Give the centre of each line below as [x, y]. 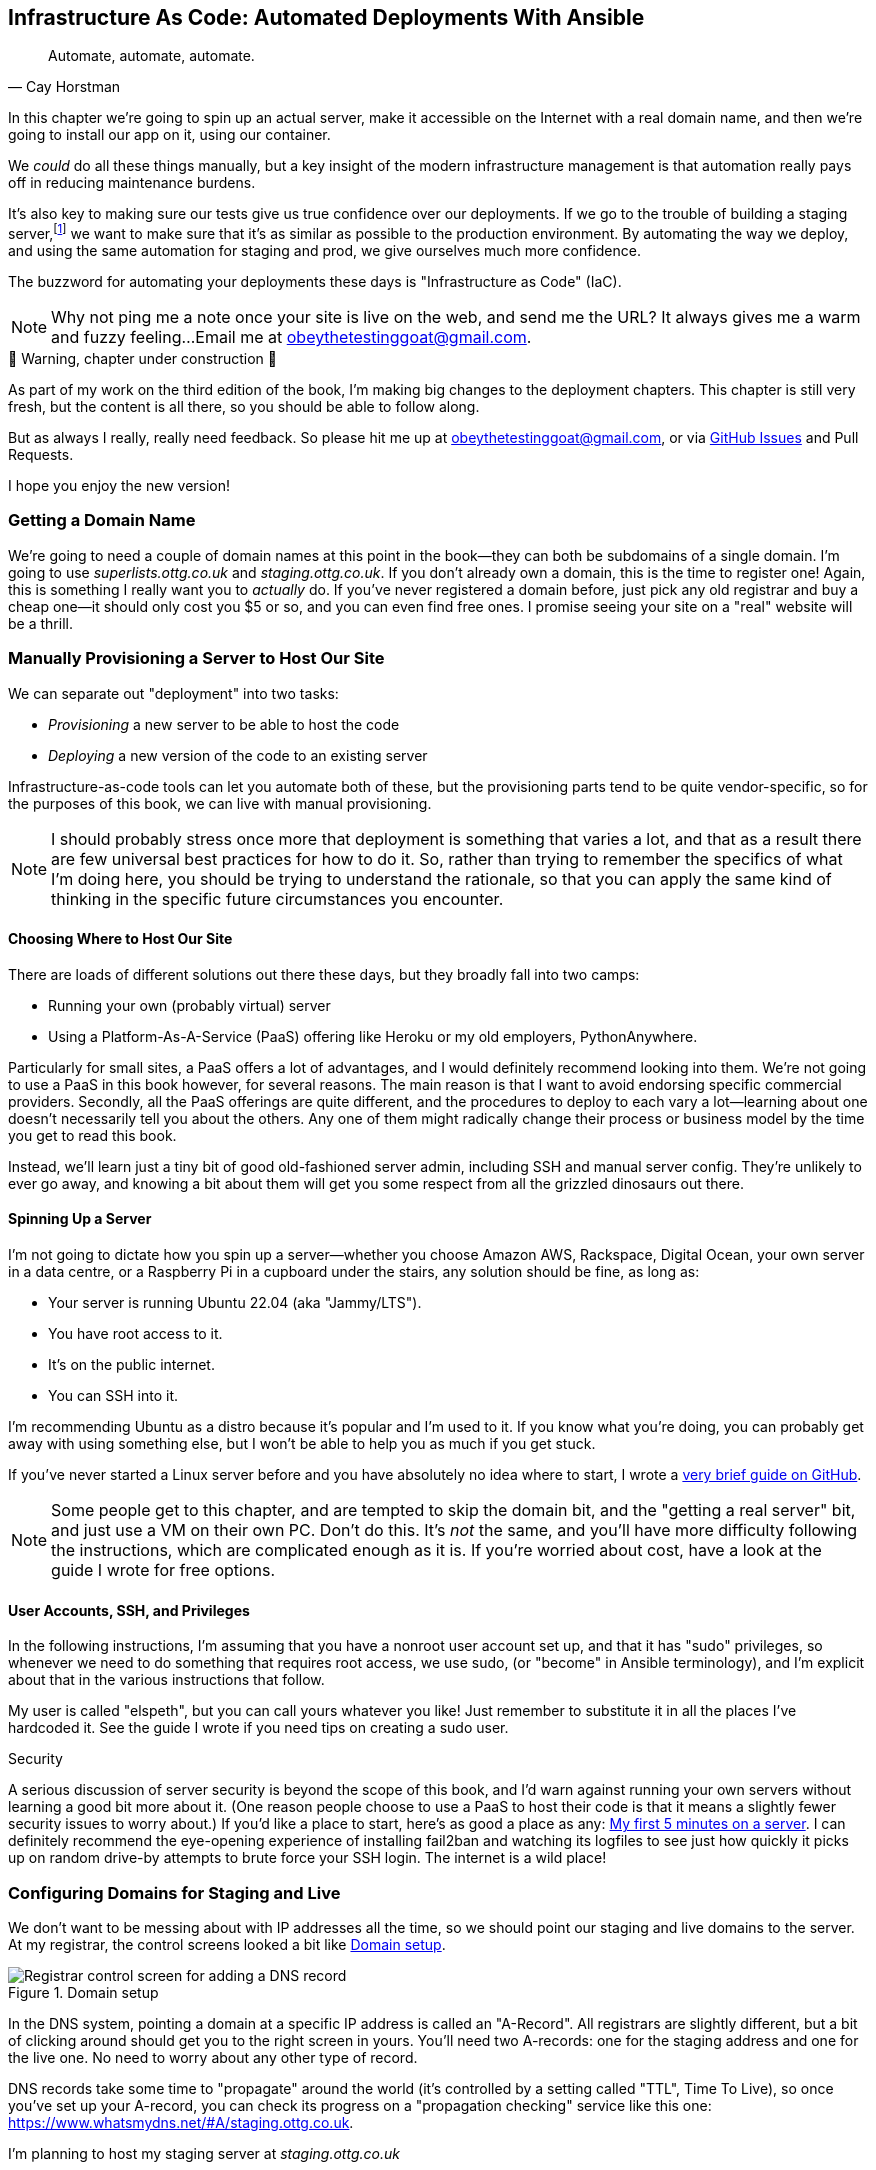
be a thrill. [40, 623]
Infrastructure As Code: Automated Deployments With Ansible [326, 17]
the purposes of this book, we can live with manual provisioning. [220, 803]
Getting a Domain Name [102, 520]
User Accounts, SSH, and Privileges [129, 1610]
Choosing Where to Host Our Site [120, 939]
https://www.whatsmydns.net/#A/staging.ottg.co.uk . [181, 2122]
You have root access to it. [135, 1334]
